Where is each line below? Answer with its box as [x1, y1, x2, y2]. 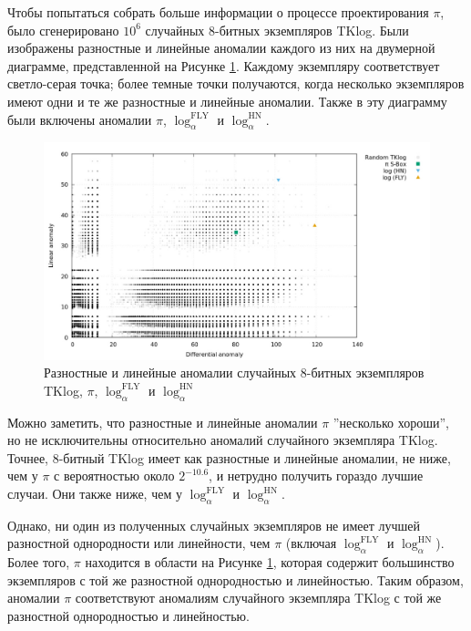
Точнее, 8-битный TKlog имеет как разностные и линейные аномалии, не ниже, [7, 448, 451, 467]
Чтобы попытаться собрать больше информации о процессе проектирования [7, 3, 429, 21]
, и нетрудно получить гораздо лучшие [209, 466, 424, 485]
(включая [285, 533, 337, 553]
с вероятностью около [54, 466, 175, 485]
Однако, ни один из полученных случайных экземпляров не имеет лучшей [7, 515, 421, 534]
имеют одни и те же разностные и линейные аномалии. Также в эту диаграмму [7, 91, 447, 110]
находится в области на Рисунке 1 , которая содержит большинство [85, 553, 455, 572]
